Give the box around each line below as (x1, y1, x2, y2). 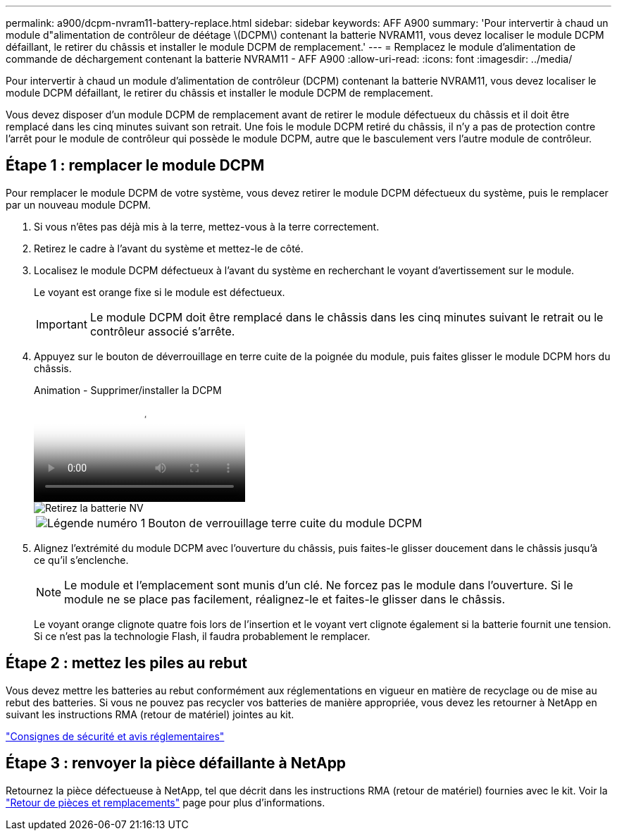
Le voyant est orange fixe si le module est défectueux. (34, 285, 285, 298)
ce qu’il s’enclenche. (34, 553, 129, 566)
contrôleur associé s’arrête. (89, 324, 235, 338)
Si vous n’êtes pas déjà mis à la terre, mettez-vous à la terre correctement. (34, 220, 380, 233)
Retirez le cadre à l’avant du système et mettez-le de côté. (34, 242, 304, 254)
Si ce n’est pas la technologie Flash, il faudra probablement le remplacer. (34, 629, 370, 642)
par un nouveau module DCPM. (6, 198, 151, 211)
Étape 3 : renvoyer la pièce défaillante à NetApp (6, 754, 347, 773)
